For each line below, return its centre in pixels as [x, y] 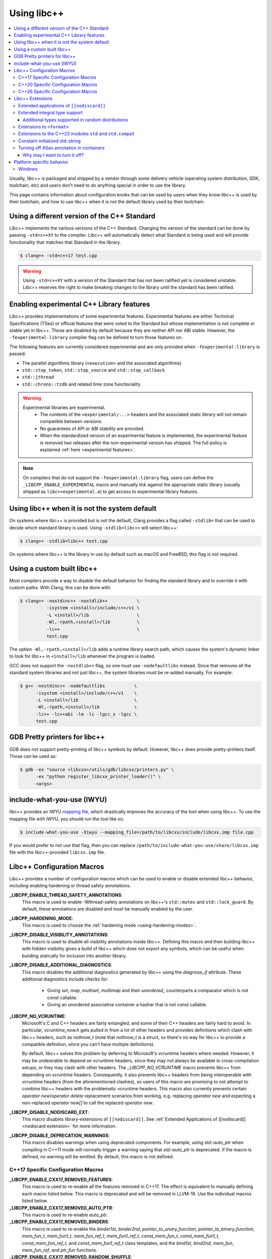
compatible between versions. [71, 422]
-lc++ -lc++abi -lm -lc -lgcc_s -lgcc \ [86, 714]
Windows [28, 169]
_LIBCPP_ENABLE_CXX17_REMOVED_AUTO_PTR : [61, 1208]
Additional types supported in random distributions [76, 120]
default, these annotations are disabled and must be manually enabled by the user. [108, 909]
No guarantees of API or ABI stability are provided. [92, 429]
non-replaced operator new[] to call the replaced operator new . [88, 1103]
